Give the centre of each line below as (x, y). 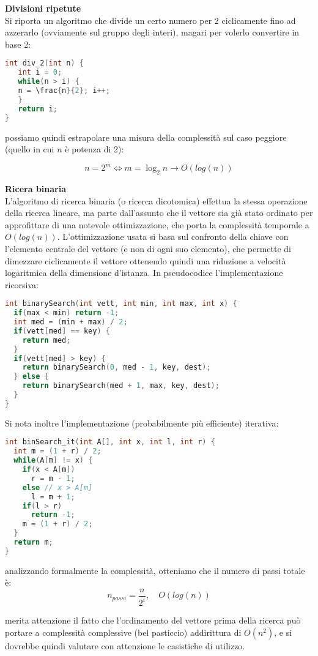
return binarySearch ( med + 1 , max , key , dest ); (121, 386)
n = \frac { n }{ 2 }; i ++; (64, 91)
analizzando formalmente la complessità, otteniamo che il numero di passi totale (155, 570)
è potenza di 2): (94, 149)
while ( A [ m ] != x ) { (53, 460)
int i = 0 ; (40, 73)
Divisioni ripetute (43, 8)
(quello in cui (30, 149)
